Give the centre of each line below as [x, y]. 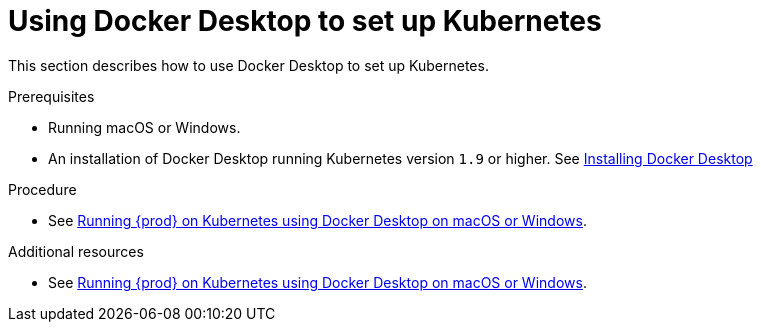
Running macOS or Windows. [144, 127]
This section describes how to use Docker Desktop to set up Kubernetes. [248, 65]
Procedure [42, 189]
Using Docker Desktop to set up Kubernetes [305, 21]
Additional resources [76, 251]
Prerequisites [51, 96]
